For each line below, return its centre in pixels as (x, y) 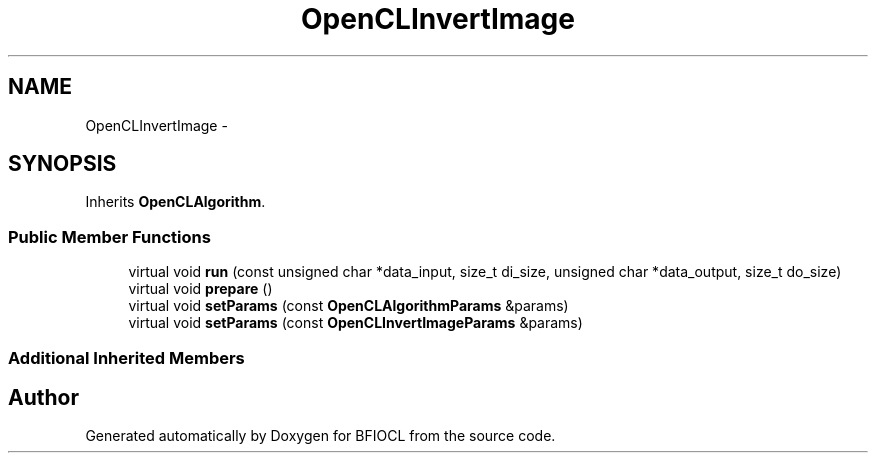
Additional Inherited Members (126, 357)
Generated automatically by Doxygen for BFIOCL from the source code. (320, 436)
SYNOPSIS (62, 164)
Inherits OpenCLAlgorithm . (175, 202)
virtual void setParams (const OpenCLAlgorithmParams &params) (348, 306)
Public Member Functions (109, 236)
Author (43, 397)
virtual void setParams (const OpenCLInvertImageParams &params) (355, 323)
